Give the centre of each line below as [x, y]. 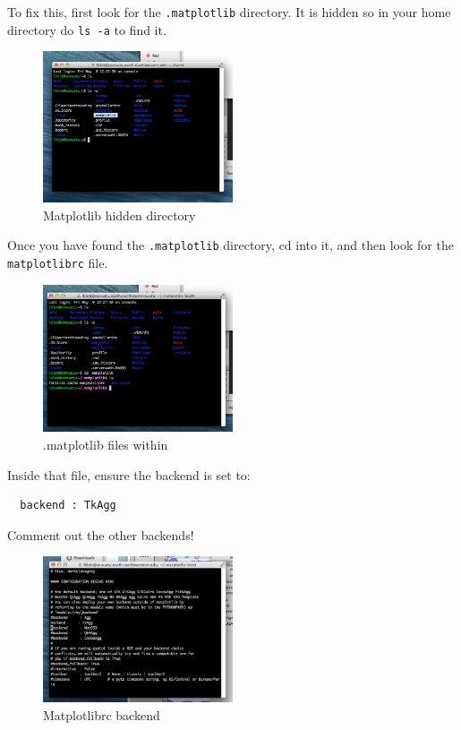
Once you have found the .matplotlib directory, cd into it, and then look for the [230, 245]
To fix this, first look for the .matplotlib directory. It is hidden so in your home [229, 12]
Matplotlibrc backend [102, 714]
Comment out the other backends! [101, 534]
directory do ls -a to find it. [87, 29]
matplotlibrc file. [58, 262]
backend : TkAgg [68, 506]
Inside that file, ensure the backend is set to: [129, 474]
